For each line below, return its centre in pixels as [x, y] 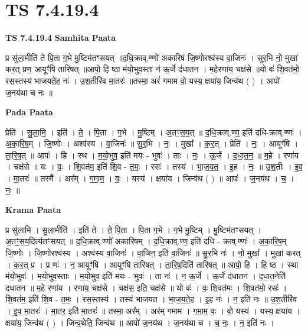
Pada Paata [29, 112]
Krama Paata [33, 210]
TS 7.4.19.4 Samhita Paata [61, 38]
